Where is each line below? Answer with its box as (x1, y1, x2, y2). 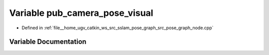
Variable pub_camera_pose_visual (9, 7, 153, 18)
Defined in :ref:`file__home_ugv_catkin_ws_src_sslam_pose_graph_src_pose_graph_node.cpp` (21, 25, 214, 31)
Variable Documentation (9, 38, 87, 46)
